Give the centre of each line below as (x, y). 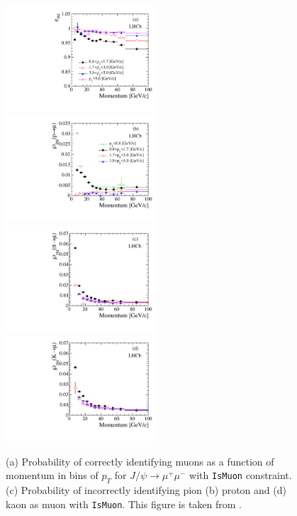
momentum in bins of (52, 475)
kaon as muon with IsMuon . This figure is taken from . (124, 504)
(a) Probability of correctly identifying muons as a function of (140, 461)
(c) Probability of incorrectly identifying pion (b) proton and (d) (146, 490)
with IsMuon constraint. (241, 475)
